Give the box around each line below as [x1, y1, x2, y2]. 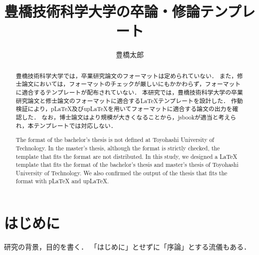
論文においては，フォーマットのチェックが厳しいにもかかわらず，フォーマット [21, 80, 241, 88]
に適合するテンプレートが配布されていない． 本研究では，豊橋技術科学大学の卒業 [15, 88, 243, 97]
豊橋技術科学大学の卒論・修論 [4, 1, 200, 21]
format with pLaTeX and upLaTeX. [15, 177, 109, 185]
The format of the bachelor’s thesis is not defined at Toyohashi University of [15, 135, 214, 144]
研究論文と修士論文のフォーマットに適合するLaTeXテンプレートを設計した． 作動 [15, 96, 243, 105]
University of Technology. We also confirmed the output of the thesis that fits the [15, 168, 228, 177]
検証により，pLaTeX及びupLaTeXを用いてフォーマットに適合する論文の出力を [15, 105, 233, 113]
